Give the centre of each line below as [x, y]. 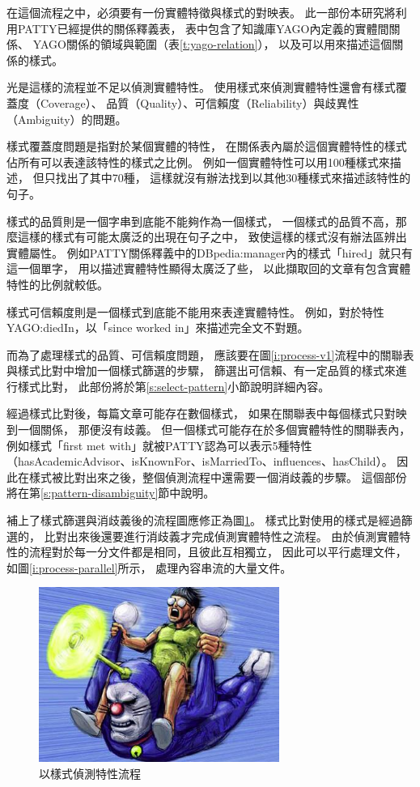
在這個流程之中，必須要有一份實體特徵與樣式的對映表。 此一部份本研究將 [201, 12]
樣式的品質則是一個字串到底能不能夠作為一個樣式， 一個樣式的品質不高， [201, 221]
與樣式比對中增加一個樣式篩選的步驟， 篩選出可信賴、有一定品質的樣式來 [201, 370]
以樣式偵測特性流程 [90, 773]
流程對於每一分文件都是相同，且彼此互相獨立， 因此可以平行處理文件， [218, 552]
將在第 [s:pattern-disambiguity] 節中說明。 [111, 493]
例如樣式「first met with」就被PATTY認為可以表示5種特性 [159, 445]
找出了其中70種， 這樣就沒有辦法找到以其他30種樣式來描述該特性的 [233, 178]
